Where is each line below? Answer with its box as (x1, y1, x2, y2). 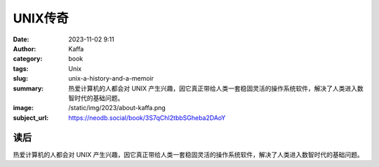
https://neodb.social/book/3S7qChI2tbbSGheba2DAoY (68, 113, 226, 122)
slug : (13, 74, 28, 83)
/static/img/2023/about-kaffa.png (68, 104, 166, 112)
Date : (13, 35, 29, 44)
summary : (13, 84, 44, 93)
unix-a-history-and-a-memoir (68, 74, 154, 83)
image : (13, 104, 34, 112)
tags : (13, 64, 29, 73)
